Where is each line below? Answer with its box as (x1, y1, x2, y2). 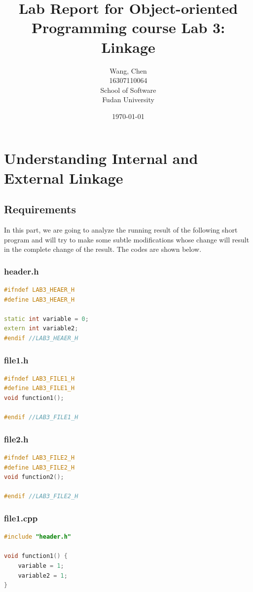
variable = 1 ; (18, 562, 64, 569)
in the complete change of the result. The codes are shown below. (4, 244, 202, 254)
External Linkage (4, 167, 123, 188)
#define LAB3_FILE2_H (4, 464, 75, 471)
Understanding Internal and (4, 148, 198, 168)
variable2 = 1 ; (18, 572, 68, 579)
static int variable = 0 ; (4, 315, 89, 322)
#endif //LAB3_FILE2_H (4, 493, 78, 500)
